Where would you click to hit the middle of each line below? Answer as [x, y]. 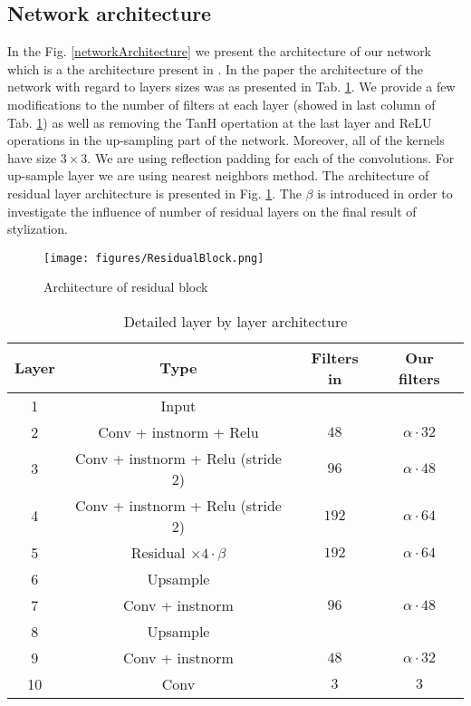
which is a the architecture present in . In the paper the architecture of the [215, 68]
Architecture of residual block [126, 287]
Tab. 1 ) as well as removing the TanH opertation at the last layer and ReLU [220, 122]
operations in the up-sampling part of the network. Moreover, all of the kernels [226, 140]
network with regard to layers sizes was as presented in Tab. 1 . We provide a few [231, 87]
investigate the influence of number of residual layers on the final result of [212, 211]
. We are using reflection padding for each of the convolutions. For [271, 157]
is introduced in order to [385, 193]
